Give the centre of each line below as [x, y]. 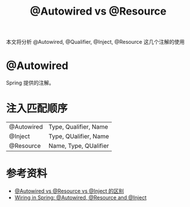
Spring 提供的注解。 [30, 83]
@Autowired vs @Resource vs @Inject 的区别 [69, 191]
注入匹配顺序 [37, 108]
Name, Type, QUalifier [79, 146]
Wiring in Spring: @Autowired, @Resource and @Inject [81, 197]
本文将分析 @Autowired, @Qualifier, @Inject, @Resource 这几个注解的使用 [96, 42]
